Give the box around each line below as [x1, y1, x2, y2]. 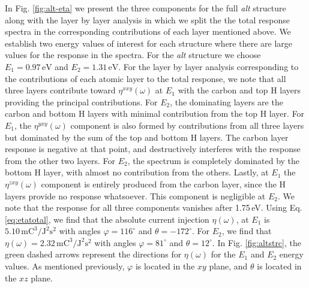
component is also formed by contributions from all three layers [70, 119, 304, 131]
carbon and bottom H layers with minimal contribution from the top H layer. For [5, 107, 305, 120]
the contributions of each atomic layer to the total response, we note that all [5, 72, 286, 84]
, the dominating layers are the [170, 95, 283, 108]
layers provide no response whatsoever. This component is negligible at [5, 189, 266, 202]
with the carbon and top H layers [178, 84, 301, 96]
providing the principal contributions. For [5, 95, 158, 108]
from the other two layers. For [5, 154, 115, 166]
